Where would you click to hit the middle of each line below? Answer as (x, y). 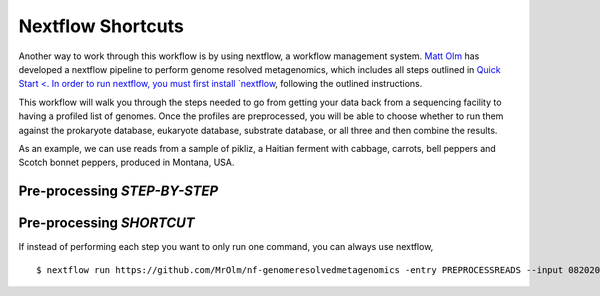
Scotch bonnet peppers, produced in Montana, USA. (126, 162)
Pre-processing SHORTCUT (106, 223)
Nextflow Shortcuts (101, 26)
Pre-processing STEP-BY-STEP (118, 191)
